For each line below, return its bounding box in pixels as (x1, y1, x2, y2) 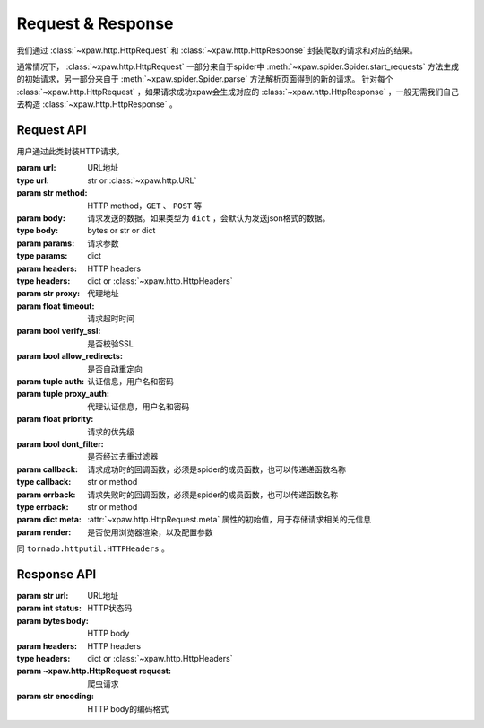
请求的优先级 (87, 426, 134, 437)
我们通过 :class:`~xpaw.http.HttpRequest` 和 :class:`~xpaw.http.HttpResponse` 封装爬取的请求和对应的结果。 (16, 45, 419, 56)
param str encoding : (16, 691, 94, 702)
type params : (16, 250, 68, 261)
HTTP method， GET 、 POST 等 (87, 200, 203, 211)
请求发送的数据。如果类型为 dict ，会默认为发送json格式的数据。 (87, 212, 331, 224)
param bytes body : (16, 615, 90, 626)
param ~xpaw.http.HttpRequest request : (16, 665, 172, 677)
